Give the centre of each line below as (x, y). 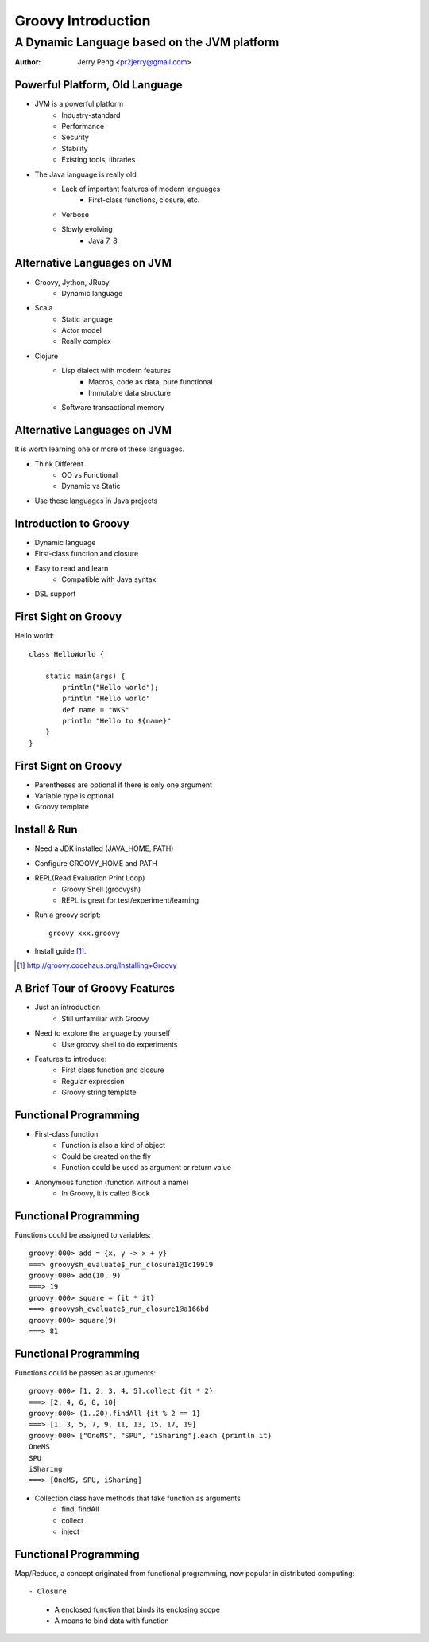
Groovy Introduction (83, 21)
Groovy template (62, 807)
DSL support (55, 594)
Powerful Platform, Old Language (99, 85)
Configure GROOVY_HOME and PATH (96, 863)
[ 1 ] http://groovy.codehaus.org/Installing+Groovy (97, 965)
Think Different (59, 464)
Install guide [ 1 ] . (60, 951)
